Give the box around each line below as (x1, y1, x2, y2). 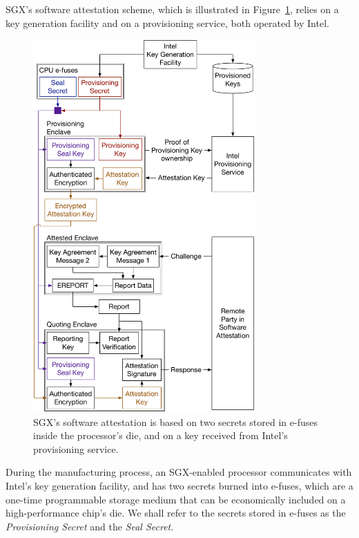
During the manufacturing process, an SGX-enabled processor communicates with (6, 465, 352, 479)
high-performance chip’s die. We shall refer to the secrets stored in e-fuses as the (6, 505, 346, 520)
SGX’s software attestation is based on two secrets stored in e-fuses (33, 414, 318, 429)
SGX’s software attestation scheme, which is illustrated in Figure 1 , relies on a (6, 2, 339, 16)
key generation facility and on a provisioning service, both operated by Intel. (6, 15, 329, 30)
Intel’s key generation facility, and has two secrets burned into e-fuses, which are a (6, 478, 353, 492)
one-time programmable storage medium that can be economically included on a (6, 492, 346, 506)
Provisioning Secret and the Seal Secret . (6, 519, 174, 533)
